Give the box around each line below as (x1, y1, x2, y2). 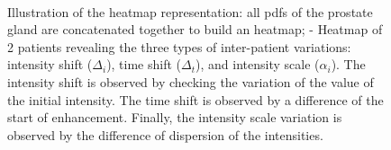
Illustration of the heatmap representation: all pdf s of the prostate (7, 2, 373, 21)
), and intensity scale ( (195, 55, 320, 74)
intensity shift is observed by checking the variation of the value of (7, 72, 374, 91)
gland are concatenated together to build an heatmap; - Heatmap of (7, 20, 383, 39)
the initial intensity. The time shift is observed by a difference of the (7, 90, 384, 109)
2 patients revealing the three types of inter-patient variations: (7, 37, 351, 56)
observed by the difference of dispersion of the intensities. (7, 125, 323, 144)
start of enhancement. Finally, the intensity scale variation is (7, 108, 342, 127)
